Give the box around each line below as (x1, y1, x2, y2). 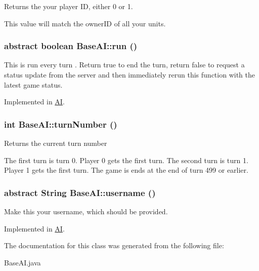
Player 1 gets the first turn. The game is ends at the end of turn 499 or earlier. (4, 165, 248, 175)
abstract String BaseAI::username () (4, 186, 156, 199)
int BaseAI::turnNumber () (4, 118, 117, 130)
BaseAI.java (4, 257, 41, 267)
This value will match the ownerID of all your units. (4, 18, 166, 28)
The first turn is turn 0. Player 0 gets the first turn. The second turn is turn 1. (4, 154, 248, 165)
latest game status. (4, 79, 63, 90)
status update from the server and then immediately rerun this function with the (4, 69, 255, 80)
